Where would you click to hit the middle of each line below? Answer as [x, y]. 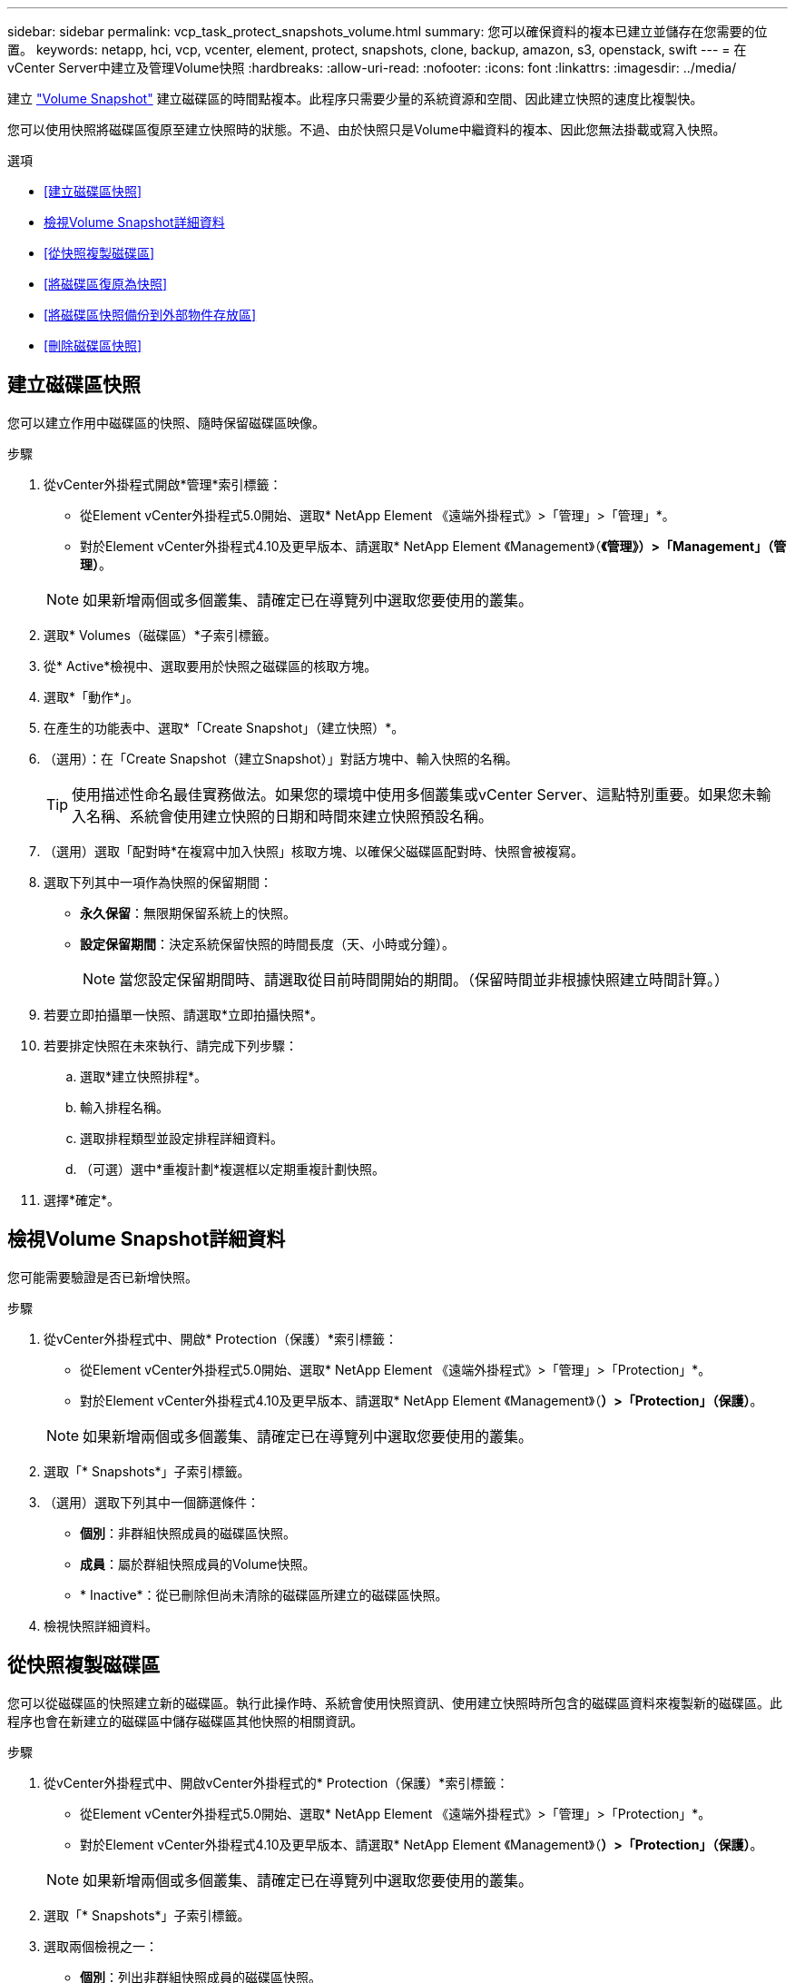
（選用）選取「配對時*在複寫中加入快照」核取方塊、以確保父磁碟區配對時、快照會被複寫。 [314, 851]
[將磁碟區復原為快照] [106, 284]
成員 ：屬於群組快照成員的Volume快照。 [198, 1564]
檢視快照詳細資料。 [101, 1625]
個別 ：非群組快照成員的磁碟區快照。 [188, 1533]
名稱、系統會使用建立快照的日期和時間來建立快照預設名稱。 [290, 816]
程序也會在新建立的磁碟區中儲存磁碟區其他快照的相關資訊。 [185, 1721]
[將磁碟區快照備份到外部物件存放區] [150, 315]
